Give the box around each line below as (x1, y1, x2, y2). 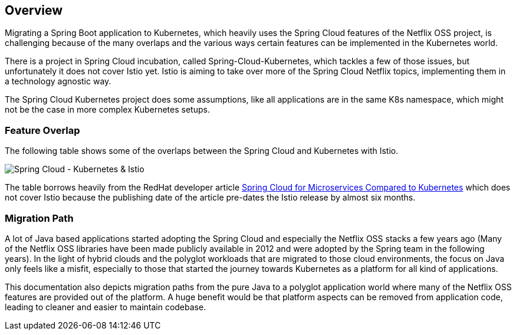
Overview (5, 3, 63, 18)
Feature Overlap (5, 124, 80, 136)
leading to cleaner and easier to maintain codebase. (5, 301, 206, 312)
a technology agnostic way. (5, 76, 111, 87)
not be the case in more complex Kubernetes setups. (5, 104, 210, 115)
